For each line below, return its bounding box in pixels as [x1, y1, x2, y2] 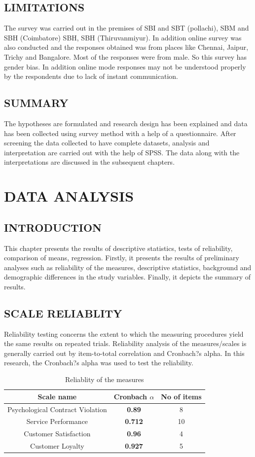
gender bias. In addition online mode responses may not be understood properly [4, 61, 246, 71]
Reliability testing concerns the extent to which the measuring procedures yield [4, 328, 244, 339]
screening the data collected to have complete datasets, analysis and [4, 138, 210, 148]
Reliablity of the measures [65, 374, 144, 385]
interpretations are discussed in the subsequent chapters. [4, 157, 175, 167]
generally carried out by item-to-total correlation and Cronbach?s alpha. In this [4, 348, 245, 358]
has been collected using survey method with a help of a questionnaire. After [4, 128, 236, 138]
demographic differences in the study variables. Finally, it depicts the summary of [4, 272, 251, 282]
